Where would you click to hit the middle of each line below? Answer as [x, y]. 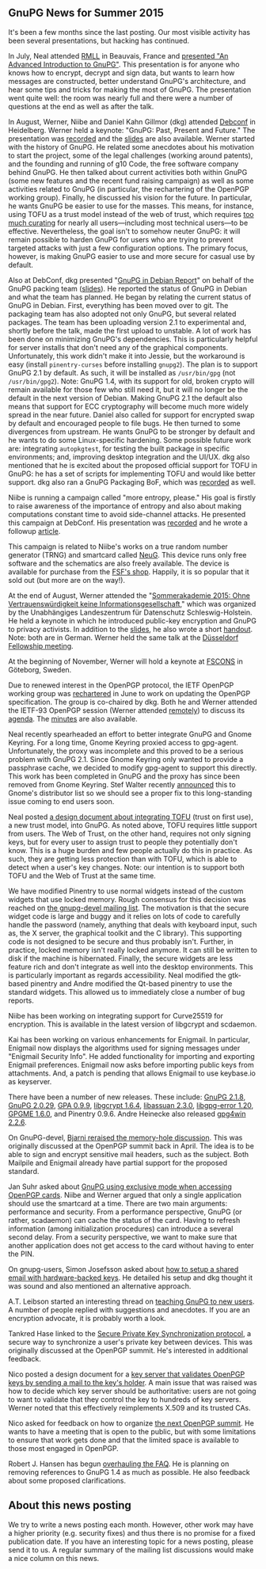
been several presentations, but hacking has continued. [99, 40]
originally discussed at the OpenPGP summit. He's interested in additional [128, 1350]
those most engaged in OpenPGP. [63, 1448]
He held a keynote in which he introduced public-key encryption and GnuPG [133, 620]
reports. [21, 1000]
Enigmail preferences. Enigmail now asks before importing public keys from [131, 1064]
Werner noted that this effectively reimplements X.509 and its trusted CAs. [129, 1407]
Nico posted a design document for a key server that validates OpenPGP [127, 1374]
